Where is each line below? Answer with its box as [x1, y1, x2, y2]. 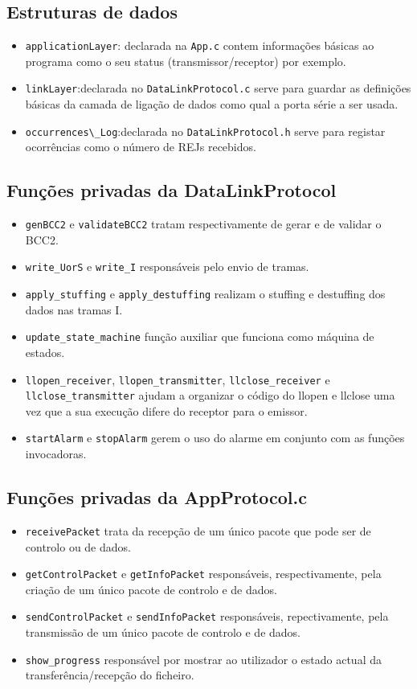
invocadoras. [25, 445, 87, 462]
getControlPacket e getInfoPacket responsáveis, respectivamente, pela [25, 565, 382, 582]
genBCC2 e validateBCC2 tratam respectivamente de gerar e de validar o [25, 215, 382, 232]
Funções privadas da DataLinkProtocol [6, 178, 337, 203]
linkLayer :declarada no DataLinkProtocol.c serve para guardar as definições [25, 80, 411, 96]
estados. [25, 343, 65, 360]
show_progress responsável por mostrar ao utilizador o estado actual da [25, 650, 382, 667]
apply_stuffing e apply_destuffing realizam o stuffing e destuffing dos [25, 285, 386, 302]
